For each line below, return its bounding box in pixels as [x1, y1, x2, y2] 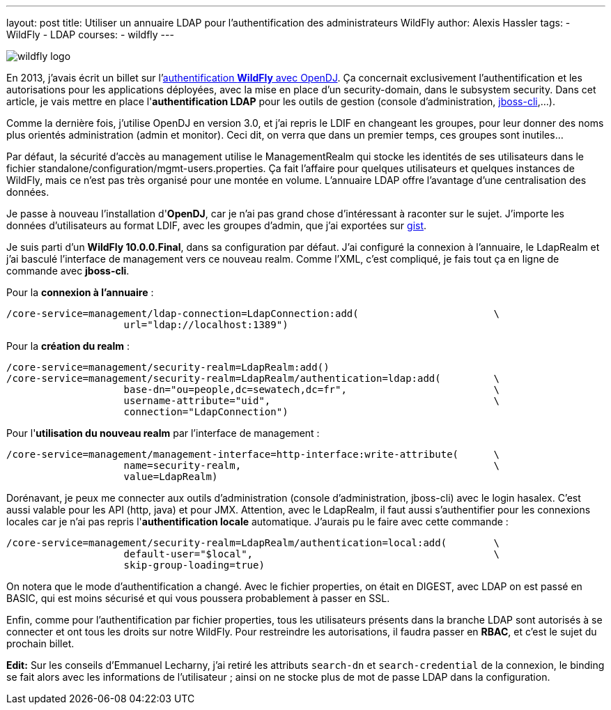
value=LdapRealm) [123, 471, 218, 482]
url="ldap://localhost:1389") [123, 319, 288, 330]
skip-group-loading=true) [123, 559, 265, 571]
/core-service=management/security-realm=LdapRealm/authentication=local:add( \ [6, 537, 500, 548]
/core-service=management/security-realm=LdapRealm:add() [6, 362, 330, 373]
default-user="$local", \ [123, 548, 500, 559]
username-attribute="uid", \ [123, 395, 500, 406]
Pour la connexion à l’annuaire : [6, 286, 154, 298]
